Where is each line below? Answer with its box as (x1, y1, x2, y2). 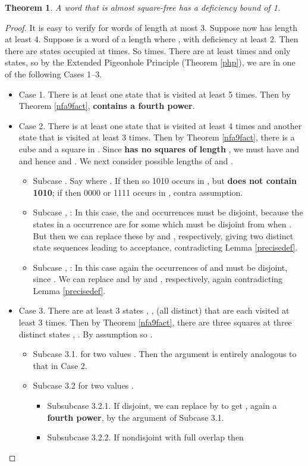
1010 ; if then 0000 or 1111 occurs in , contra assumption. (33, 186, 243, 198)
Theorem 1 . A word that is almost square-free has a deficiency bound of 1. (5, 1, 281, 13)
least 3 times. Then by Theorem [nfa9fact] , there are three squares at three (18, 316, 292, 329)
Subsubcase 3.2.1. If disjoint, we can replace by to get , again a (47, 399, 277, 412)
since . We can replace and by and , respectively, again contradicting (33, 273, 283, 285)
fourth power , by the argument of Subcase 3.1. (47, 411, 224, 423)
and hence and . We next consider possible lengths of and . (18, 154, 233, 167)
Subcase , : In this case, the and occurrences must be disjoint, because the (33, 206, 303, 218)
